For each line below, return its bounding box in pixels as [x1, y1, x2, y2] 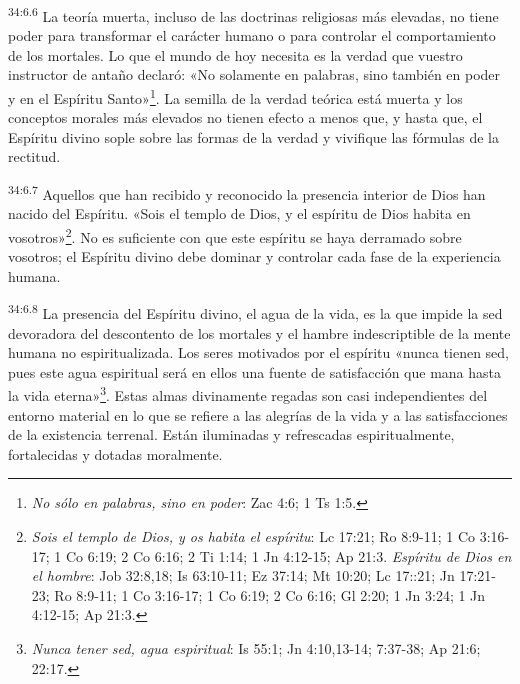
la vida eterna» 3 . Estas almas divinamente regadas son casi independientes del [8, 382, 488, 406]
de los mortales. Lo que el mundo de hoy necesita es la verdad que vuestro [8, 44, 463, 65]
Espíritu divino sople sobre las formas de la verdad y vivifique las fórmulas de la [8, 126, 499, 147]
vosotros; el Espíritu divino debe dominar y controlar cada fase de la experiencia [8, 246, 501, 267]
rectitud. [8, 146, 61, 167]
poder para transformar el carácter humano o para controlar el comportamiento [8, 25, 496, 46]
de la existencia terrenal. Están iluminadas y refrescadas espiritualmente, [8, 424, 455, 445]
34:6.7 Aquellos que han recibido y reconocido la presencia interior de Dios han [8, 181, 486, 204]
